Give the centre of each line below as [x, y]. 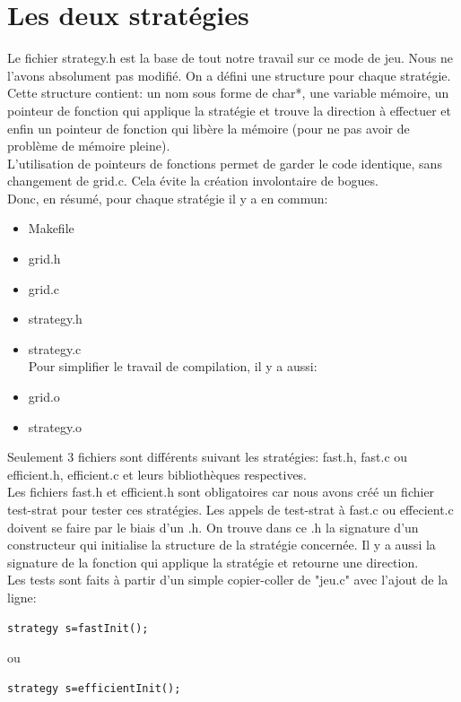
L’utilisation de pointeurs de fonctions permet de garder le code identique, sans [225, 163]
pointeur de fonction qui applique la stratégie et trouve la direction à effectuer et [229, 110]
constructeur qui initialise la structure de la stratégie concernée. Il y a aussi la [222, 545]
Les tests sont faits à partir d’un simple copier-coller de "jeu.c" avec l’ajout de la [228, 580]
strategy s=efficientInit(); [94, 688]
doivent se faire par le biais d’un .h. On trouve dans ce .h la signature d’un [213, 527]
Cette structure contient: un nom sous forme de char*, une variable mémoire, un [228, 93]
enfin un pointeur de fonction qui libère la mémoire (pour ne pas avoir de [209, 128]
